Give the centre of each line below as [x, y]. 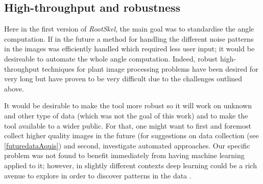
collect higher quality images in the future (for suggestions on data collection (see [131, 135]
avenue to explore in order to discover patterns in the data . [98, 175]
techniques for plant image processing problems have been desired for [150, 68]
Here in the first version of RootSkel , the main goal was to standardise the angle [129, 29]
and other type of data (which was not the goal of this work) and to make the [126, 115]
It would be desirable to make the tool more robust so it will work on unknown [128, 105]
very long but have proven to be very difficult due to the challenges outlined [123, 79]
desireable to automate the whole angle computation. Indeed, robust [111, 58]
